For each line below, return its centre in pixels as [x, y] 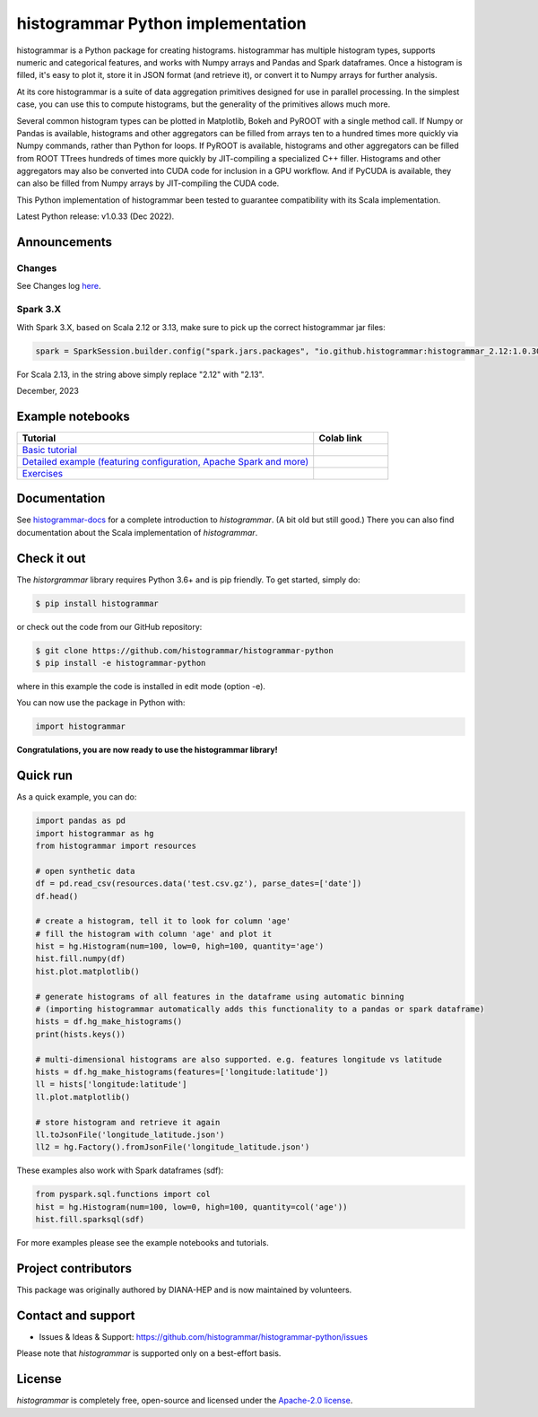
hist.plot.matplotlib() [88, 971]
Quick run [45, 776]
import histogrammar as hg [95, 833]
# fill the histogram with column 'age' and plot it [154, 934]
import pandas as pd [80, 821]
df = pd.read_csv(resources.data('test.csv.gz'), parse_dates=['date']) [199, 883]
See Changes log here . [59, 286]
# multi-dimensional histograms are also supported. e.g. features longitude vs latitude [239, 1059]
